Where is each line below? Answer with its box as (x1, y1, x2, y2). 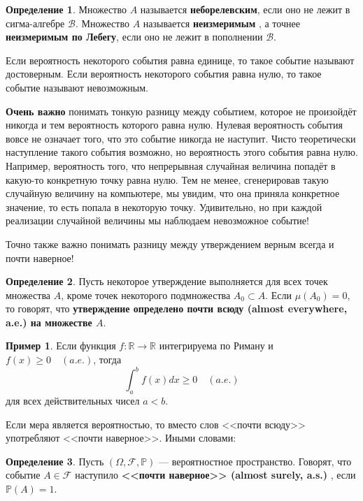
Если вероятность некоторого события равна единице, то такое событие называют (6, 52, 355, 67)
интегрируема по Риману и (159, 338, 273, 353)
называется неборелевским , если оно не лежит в (140, 2, 350, 16)
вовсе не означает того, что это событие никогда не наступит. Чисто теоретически (6, 131, 356, 145)
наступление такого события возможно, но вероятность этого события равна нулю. (6, 145, 358, 159)
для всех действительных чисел (6, 393, 140, 407)
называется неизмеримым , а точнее (143, 15, 300, 30)
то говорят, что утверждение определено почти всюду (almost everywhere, (6, 301, 348, 316)
